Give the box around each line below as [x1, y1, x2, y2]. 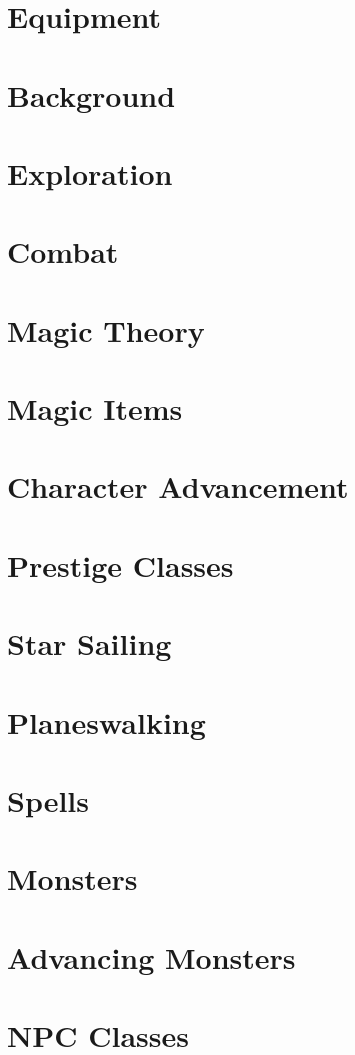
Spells [7, 779, 90, 820]
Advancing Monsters [7, 936, 296, 977]
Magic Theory [7, 309, 205, 350]
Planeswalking [7, 701, 206, 742]
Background [7, 74, 176, 115]
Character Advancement [7, 466, 349, 507]
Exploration [7, 152, 173, 193]
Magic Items [7, 388, 183, 429]
